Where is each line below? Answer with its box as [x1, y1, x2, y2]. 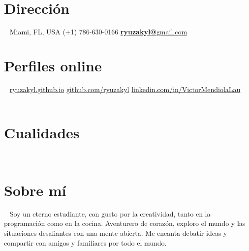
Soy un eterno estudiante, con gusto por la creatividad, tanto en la [9, 208, 211, 219]
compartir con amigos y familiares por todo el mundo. [4, 237, 167, 248]
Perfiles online [4, 55, 102, 75]
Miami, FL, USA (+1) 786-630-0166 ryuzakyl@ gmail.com [9, 27, 187, 37]
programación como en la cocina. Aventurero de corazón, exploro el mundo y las [4, 218, 246, 228]
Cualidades [4, 123, 80, 143]
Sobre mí [4, 180, 66, 200]
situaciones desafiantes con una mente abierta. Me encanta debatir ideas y [4, 228, 227, 238]
